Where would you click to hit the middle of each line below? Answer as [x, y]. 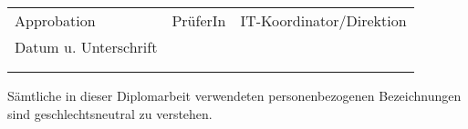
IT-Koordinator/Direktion [323, 20]
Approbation [55, 20]
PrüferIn [199, 20]
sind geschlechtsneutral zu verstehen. [110, 113]
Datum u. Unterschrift [86, 47]
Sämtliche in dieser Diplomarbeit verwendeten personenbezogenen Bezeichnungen [234, 95]
